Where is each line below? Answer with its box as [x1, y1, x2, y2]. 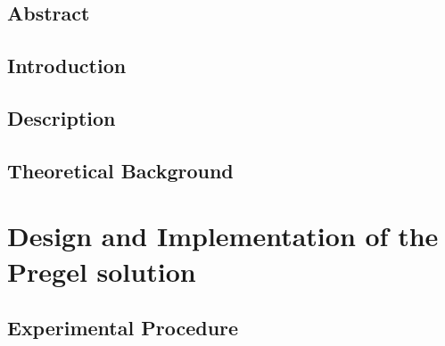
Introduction [7, 52, 127, 79]
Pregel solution [7, 252, 196, 289]
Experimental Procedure [7, 314, 239, 342]
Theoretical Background [7, 156, 234, 184]
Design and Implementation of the [7, 218, 439, 254]
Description [7, 103, 116, 131]
